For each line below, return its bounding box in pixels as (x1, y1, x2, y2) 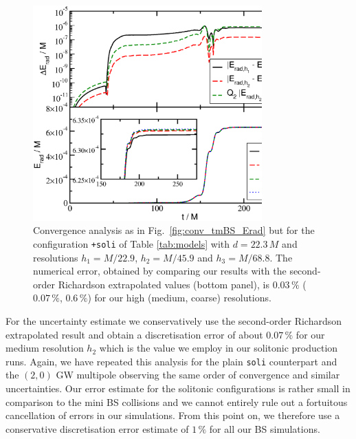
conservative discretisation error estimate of (5, 421, 189, 436)
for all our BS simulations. (209, 421, 320, 436)
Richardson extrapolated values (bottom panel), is (58, 277, 269, 291)
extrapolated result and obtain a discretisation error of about (5, 327, 263, 341)
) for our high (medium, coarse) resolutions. (87, 290, 271, 305)
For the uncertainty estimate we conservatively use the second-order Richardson (5, 314, 342, 328)
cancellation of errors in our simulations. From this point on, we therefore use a (5, 408, 340, 422)
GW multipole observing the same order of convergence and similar (56, 367, 340, 382)
